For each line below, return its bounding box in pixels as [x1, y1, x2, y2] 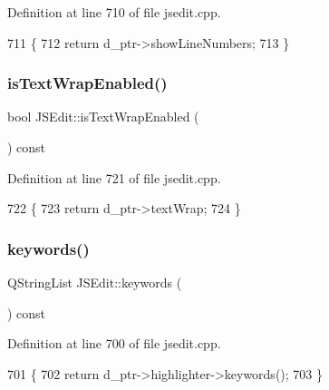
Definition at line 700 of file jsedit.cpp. [7, 334, 221, 353]
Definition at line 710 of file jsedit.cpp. [7, 3, 221, 21]
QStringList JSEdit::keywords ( [7, 273, 182, 291]
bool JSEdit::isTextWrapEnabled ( [7, 107, 199, 126]
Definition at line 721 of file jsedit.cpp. [7, 168, 221, 187]
